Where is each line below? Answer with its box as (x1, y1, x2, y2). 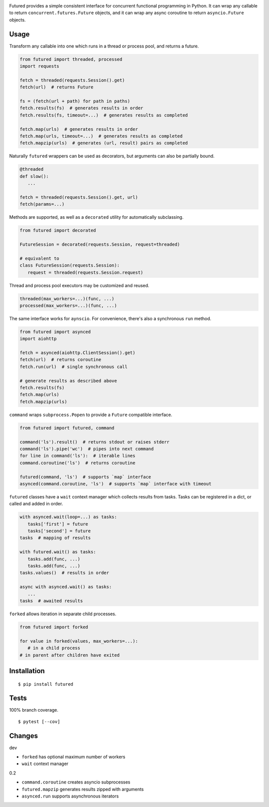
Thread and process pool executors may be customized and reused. (9, 282, 149, 288)
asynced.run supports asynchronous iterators (21, 793, 119, 799)
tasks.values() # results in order (19, 570, 110, 576)
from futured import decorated (19, 228, 97, 233)
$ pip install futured (18, 681, 74, 687)
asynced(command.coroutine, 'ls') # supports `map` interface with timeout (19, 481, 212, 486)
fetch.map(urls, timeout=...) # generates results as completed (19, 133, 183, 139)
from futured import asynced (19, 329, 91, 335)
